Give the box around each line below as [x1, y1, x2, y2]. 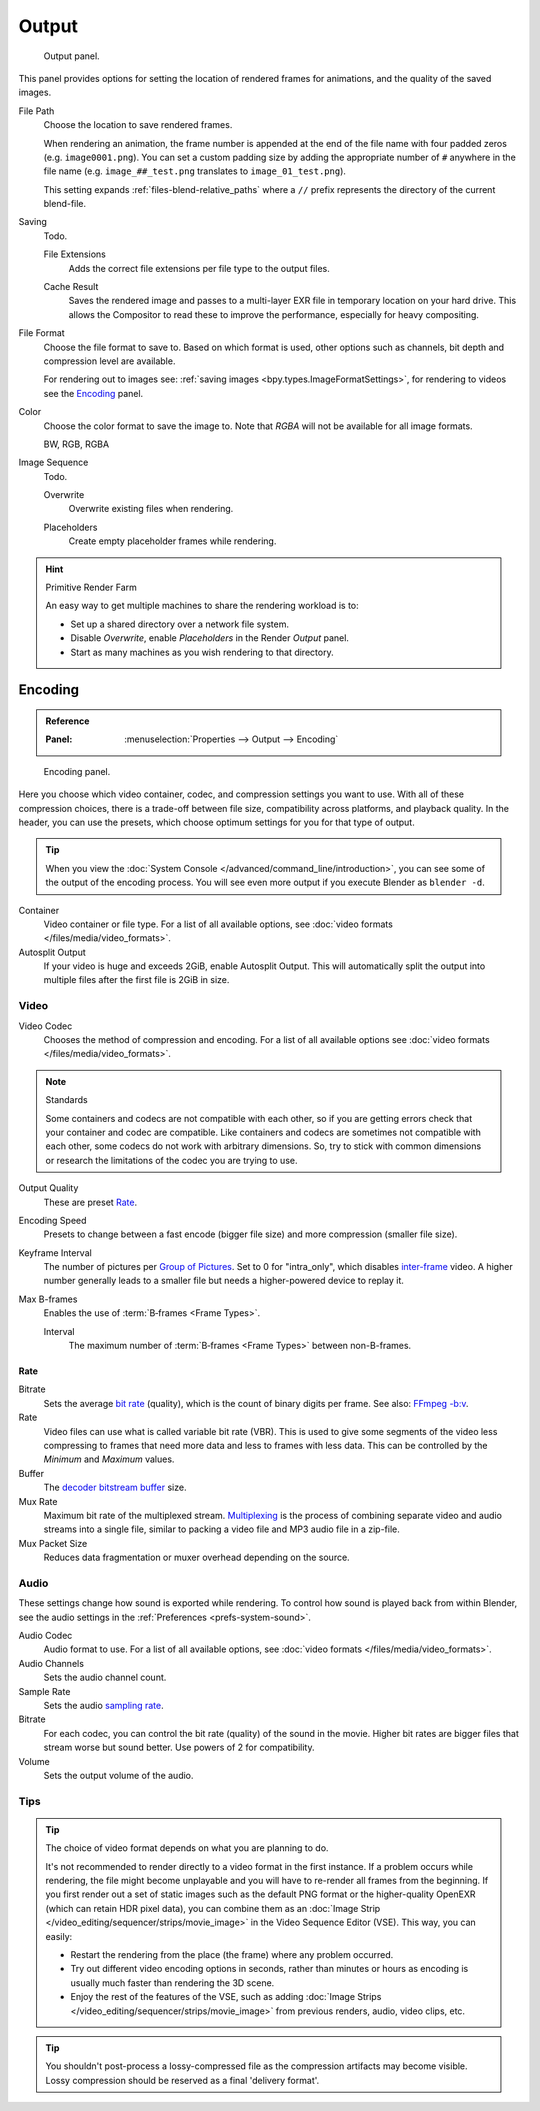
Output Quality [18, 1182, 79, 1194]
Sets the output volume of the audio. [43, 1769, 194, 1781]
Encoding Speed [18, 1214, 87, 1226]
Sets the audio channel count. [43, 1671, 167, 1684]
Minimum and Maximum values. [43, 1453, 175, 1465]
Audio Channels [18, 1657, 85, 1669]
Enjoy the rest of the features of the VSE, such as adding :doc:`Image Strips [70, 1991, 382, 2003]
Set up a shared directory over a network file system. [70, 618, 290, 630]
